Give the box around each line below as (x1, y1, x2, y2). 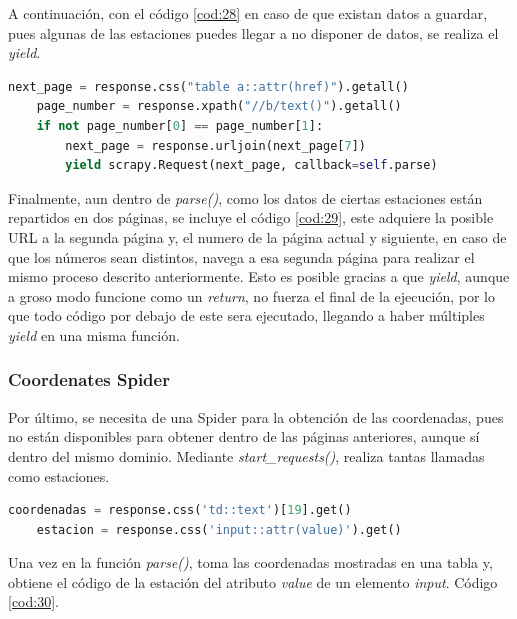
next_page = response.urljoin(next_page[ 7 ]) (65, 138, 366, 153)
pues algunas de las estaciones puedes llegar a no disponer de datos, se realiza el (8, 22, 499, 43)
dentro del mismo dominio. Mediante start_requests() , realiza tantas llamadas (8, 445, 485, 466)
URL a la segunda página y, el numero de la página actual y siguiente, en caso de (8, 226, 507, 247)
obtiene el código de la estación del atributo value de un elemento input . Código (8, 571, 498, 592)
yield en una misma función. (8, 324, 180, 345)
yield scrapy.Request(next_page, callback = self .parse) (65, 158, 438, 173)
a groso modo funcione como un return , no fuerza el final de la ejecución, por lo (8, 285, 495, 306)
